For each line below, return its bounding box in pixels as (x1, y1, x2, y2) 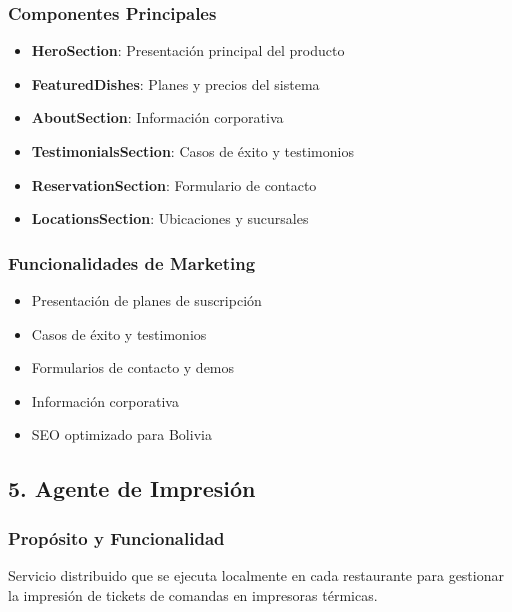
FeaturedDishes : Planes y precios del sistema (31, 73, 320, 94)
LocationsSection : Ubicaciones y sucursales (31, 208, 309, 229)
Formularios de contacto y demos (31, 357, 235, 378)
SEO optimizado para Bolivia (31, 424, 212, 445)
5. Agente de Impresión (8, 473, 256, 504)
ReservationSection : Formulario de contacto (31, 174, 317, 195)
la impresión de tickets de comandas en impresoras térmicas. (8, 584, 378, 605)
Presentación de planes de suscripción (31, 290, 262, 310)
